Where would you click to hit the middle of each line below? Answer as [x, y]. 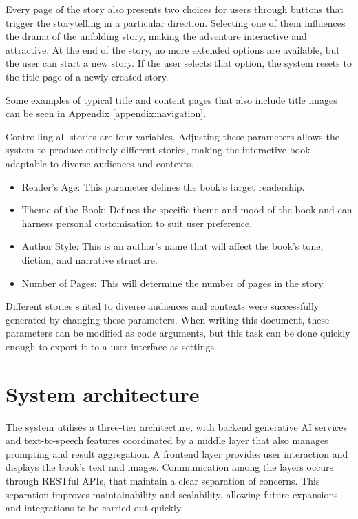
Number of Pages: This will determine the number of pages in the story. [173, 283]
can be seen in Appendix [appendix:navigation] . [106, 113]
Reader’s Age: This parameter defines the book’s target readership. [163, 186]
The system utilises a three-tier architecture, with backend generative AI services [177, 426]
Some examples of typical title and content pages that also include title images [171, 99]
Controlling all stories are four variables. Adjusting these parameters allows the [172, 136]
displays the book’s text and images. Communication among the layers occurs [170, 467]
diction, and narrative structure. [89, 259]
